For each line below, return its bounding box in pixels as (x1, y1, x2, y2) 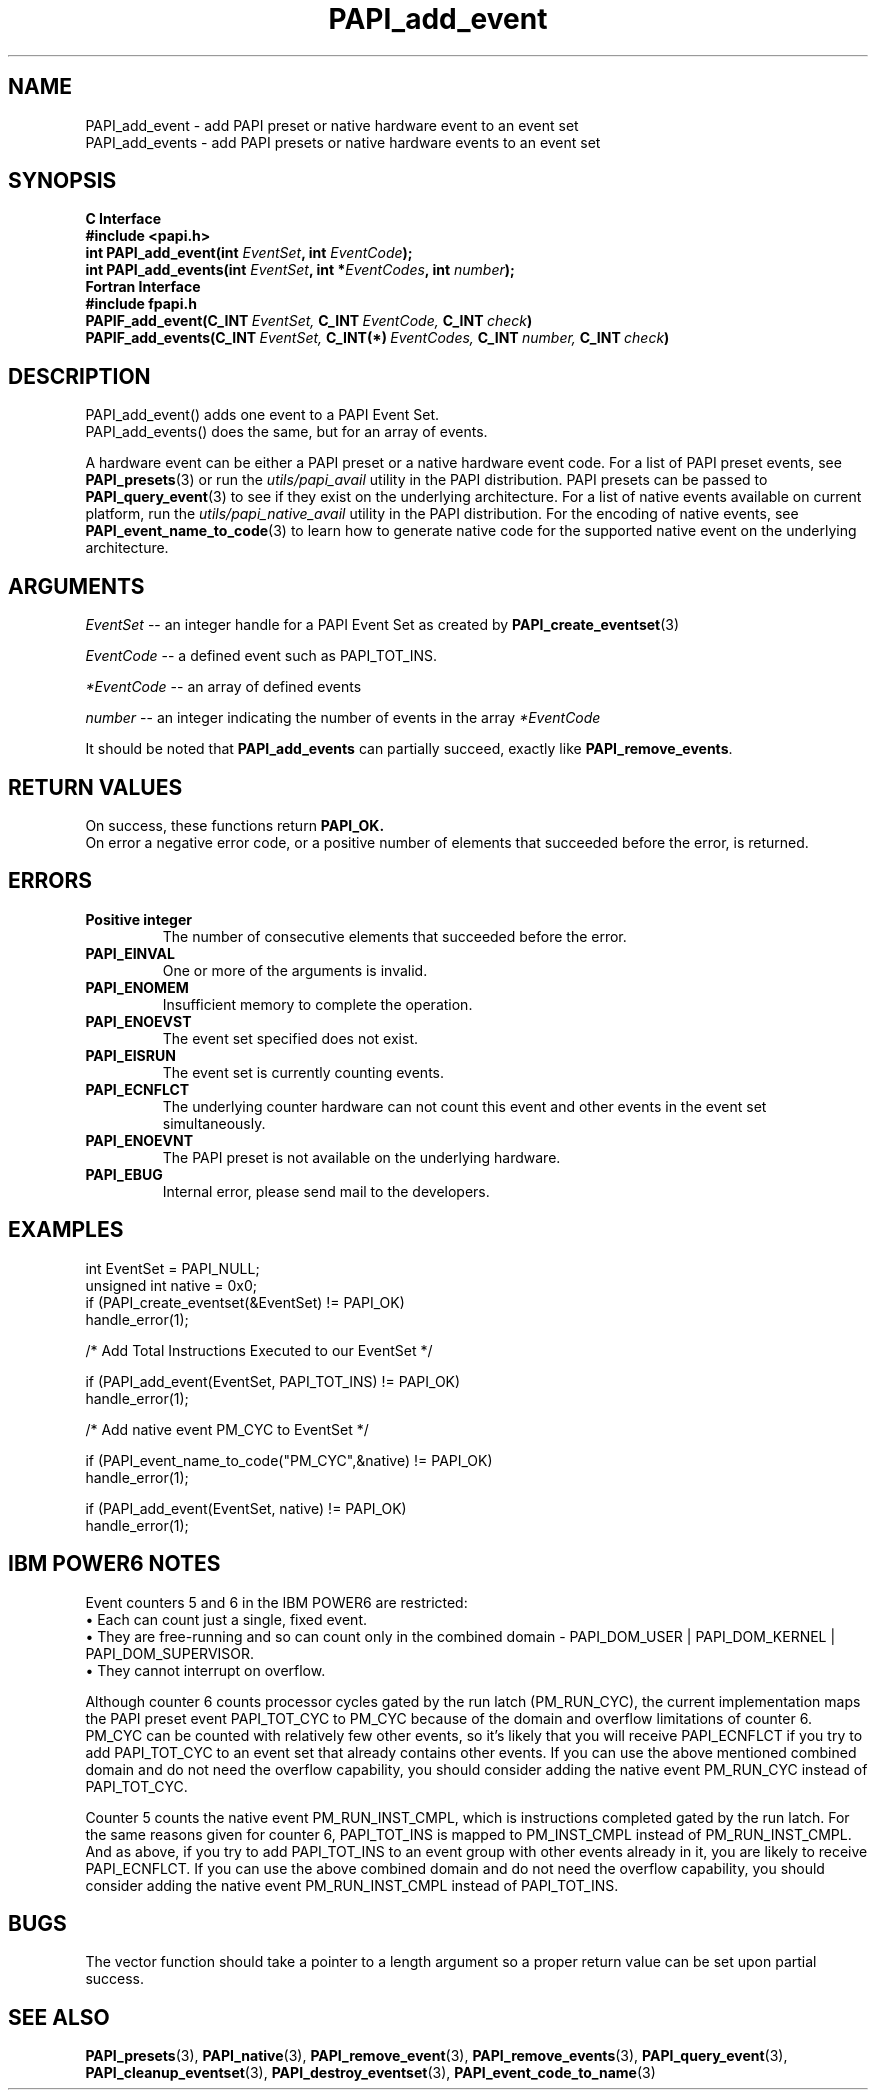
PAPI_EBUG (85, 1165, 163, 1183)
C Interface (85, 210, 162, 228)
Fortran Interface (85, 278, 201, 296)
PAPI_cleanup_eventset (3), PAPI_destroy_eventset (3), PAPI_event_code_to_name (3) (85, 2064, 656, 2082)
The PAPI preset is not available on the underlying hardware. (162, 1148, 561, 1166)
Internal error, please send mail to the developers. (162, 1182, 490, 1200)
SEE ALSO (8, 2004, 110, 2030)
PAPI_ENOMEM (85, 978, 189, 996)
